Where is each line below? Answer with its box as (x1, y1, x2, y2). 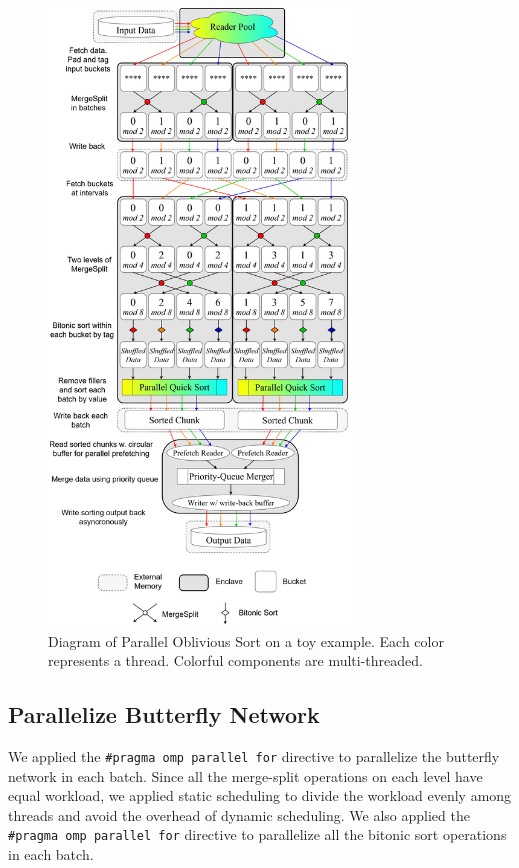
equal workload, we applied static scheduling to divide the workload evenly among (8, 785, 512, 806)
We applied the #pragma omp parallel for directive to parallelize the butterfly (8, 745, 500, 766)
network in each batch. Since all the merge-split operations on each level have (8, 765, 483, 786)
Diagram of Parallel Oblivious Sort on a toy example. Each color (48, 630, 444, 651)
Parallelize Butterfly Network (8, 699, 320, 730)
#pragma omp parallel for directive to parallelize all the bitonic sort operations (8, 824, 507, 845)
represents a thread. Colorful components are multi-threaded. (48, 650, 423, 671)
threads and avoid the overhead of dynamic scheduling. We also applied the (8, 804, 470, 825)
